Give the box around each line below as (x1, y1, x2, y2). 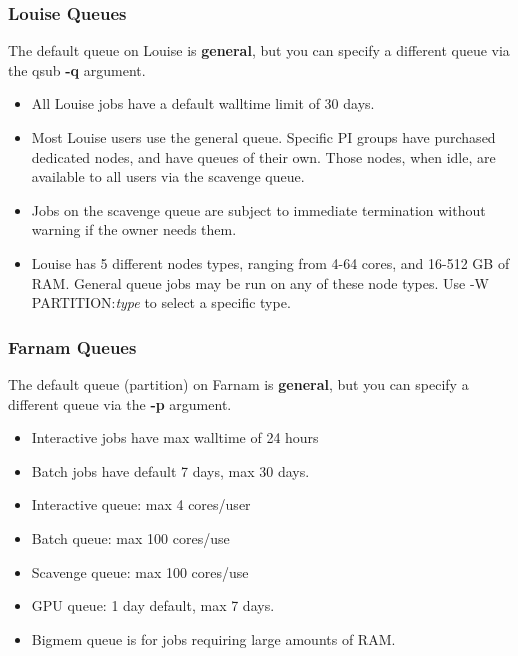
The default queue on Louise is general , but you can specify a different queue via (8, 40, 510, 61)
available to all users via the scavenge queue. (31, 166, 305, 187)
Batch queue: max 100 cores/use (31, 527, 230, 548)
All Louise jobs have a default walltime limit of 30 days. (31, 93, 375, 114)
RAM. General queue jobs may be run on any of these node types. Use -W (31, 272, 490, 293)
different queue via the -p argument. (8, 393, 232, 414)
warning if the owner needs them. (31, 219, 237, 240)
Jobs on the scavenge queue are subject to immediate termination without (31, 199, 486, 220)
